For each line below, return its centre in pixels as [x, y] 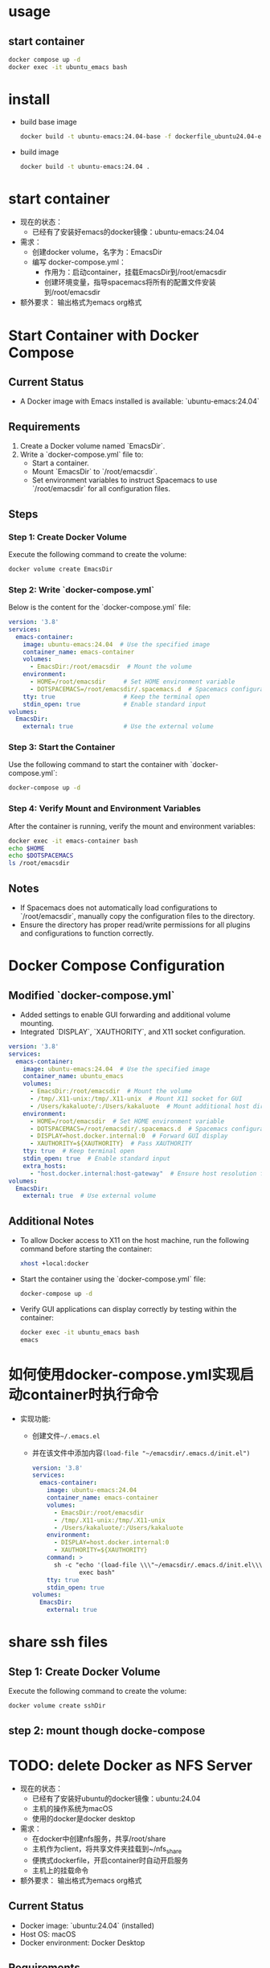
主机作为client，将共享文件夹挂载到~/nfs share [107, 1850]
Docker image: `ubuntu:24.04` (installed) [87, 1925]
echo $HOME [27, 848]
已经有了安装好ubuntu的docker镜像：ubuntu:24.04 [116, 1798]
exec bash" [97, 1572]
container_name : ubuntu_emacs [74, 1076]
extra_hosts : [45, 1166]
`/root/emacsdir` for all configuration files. [101, 489]
